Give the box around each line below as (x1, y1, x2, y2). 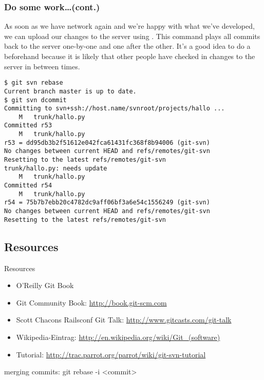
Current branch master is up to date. (4, 87, 137, 95)
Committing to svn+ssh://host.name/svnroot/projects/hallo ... (4, 105, 225, 112)
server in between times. (4, 61, 80, 71)
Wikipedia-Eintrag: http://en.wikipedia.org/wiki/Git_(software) (16, 331, 220, 342)
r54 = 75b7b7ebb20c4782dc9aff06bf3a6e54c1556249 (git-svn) (4, 199, 210, 206)
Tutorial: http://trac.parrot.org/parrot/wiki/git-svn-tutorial (16, 349, 206, 359)
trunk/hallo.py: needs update (4, 164, 107, 172)
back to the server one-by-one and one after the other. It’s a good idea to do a (4, 41, 251, 51)
